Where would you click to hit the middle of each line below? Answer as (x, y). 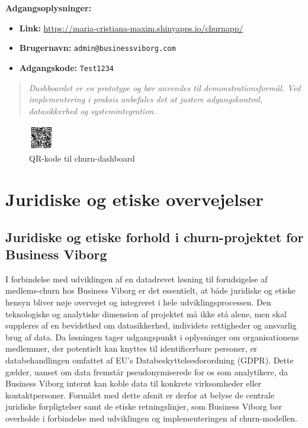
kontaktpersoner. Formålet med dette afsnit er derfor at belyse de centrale (140, 395)
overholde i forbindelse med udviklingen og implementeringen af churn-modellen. (151, 418)
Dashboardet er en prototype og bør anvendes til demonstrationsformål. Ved (165, 87)
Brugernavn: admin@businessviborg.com (97, 48)
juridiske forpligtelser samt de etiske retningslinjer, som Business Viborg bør (144, 406)
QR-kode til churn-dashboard (82, 158)
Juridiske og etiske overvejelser (134, 199)
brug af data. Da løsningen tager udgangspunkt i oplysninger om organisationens (152, 337)
